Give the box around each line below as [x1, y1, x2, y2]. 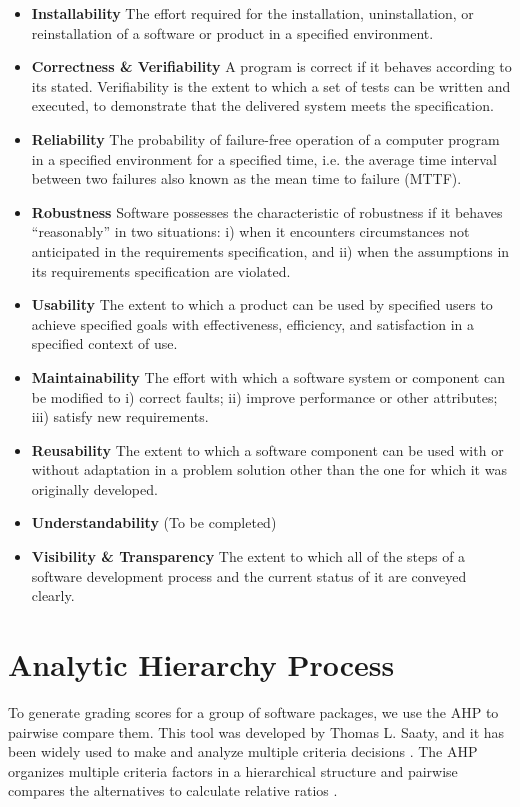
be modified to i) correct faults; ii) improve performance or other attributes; [31, 386, 498, 407]
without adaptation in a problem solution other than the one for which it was [31, 459, 507, 480]
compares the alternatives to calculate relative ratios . [8, 780, 338, 801]
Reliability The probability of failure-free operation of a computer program [31, 128, 500, 149]
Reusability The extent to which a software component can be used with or [31, 439, 504, 460]
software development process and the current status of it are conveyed [31, 565, 467, 586]
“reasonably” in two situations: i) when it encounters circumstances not [31, 221, 470, 242]
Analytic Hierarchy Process [8, 644, 395, 685]
